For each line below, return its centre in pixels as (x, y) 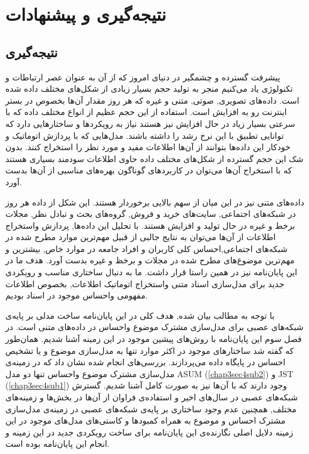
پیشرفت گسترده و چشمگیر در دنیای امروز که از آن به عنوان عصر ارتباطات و (143, 77)
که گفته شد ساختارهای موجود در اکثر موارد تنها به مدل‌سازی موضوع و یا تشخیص (150, 350)
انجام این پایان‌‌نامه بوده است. (58, 444)
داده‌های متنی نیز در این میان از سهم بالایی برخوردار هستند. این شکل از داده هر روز (155, 202)
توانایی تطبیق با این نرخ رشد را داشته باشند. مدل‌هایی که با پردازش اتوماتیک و (145, 135)
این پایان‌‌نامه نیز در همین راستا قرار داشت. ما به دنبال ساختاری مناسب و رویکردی (152, 272)
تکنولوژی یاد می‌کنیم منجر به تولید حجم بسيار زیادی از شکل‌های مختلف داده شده (149, 88)
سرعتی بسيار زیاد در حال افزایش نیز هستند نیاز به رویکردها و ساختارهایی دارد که (150, 123)
